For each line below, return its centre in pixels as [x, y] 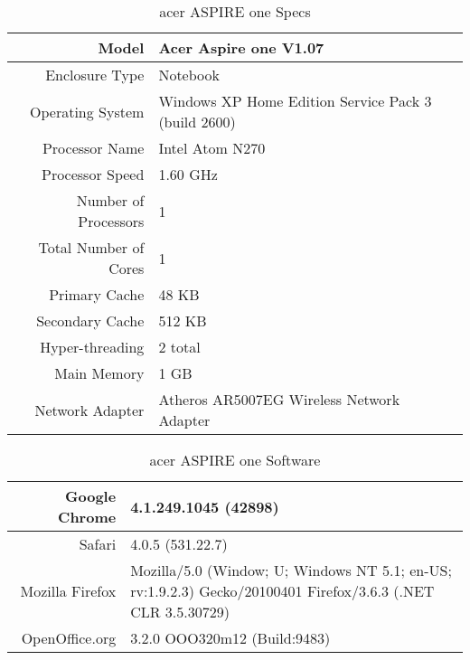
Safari [98, 544]
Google [91, 496]
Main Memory [99, 373]
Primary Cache [97, 294]
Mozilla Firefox [68, 591]
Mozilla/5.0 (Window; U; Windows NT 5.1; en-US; [291, 570]
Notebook [189, 75]
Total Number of [91, 247]
